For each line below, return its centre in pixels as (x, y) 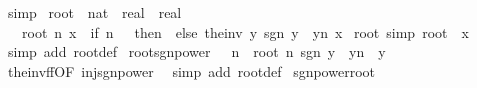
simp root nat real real (94, 12)
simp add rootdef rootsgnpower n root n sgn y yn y (196, 51)
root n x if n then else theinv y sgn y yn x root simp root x (245, 31)
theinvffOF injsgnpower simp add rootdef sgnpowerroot (191, 70)
